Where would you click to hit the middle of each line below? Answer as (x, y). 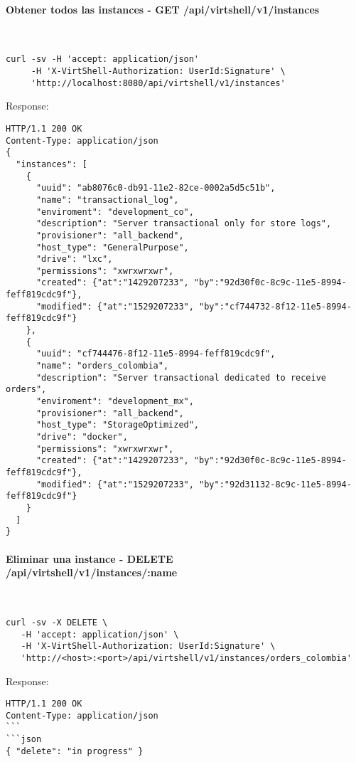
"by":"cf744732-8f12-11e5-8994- (275, 306)
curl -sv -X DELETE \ (57, 622)
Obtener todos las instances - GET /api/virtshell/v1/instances (163, 9)
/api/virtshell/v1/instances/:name (92, 572)
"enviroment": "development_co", (115, 212)
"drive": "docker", (82, 437)
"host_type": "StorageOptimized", (118, 425)
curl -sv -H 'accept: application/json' (103, 59)
